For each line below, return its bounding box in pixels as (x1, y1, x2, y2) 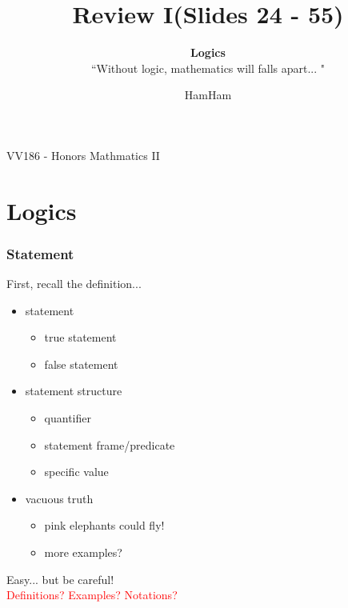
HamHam (184, 86, 232, 103)
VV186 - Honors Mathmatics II (6, 146, 160, 163)
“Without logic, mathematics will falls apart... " (90, 59, 326, 76)
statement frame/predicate (44, 436, 175, 453)
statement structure (25, 382, 122, 399)
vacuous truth (25, 490, 94, 506)
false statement (44, 355, 118, 372)
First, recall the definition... (6, 275, 142, 292)
